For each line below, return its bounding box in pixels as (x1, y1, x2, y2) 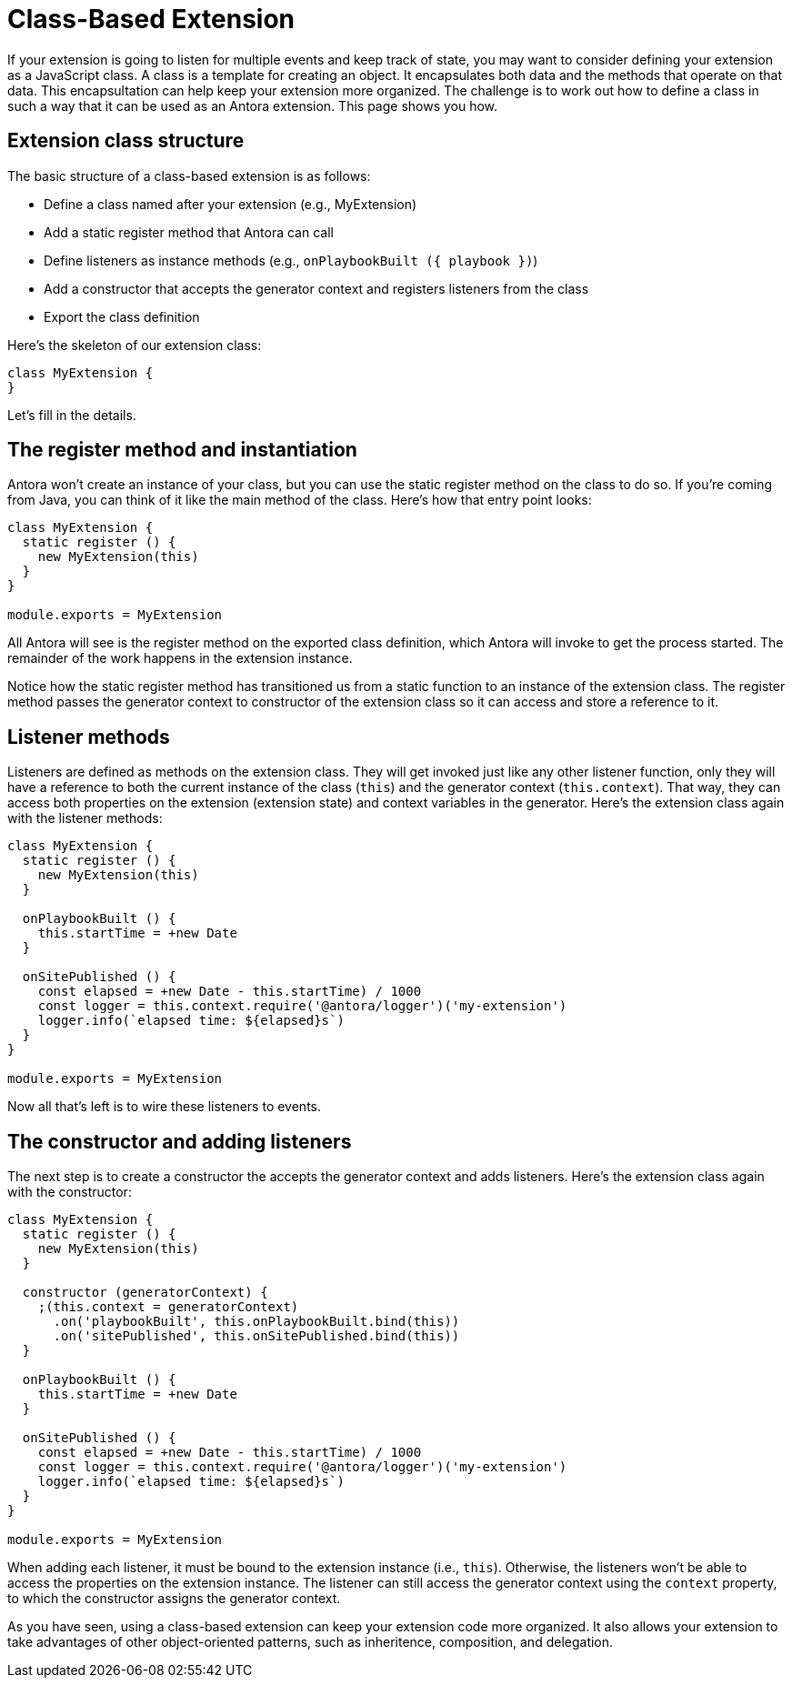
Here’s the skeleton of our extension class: (7, 336, 262, 353)
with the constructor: (7, 1184, 132, 1200)
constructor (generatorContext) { (22, 1285, 268, 1300)
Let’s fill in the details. (7, 406, 136, 423)
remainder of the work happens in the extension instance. (7, 650, 353, 667)
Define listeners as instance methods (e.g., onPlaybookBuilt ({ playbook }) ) (44, 252, 538, 268)
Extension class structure (7, 129, 245, 153)
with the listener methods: (7, 810, 163, 827)
